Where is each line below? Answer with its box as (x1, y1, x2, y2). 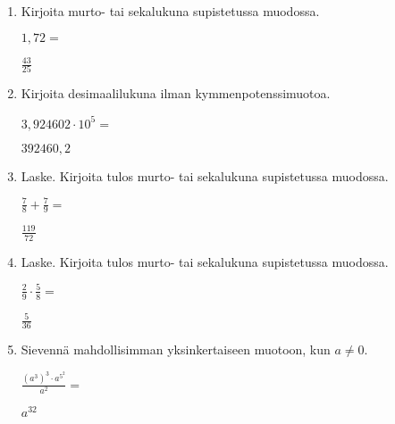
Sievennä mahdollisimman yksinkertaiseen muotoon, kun (21, 340, 331, 359)
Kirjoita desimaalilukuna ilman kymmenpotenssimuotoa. (21, 84, 331, 103)
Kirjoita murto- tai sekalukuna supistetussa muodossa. (21, 2, 320, 20)
